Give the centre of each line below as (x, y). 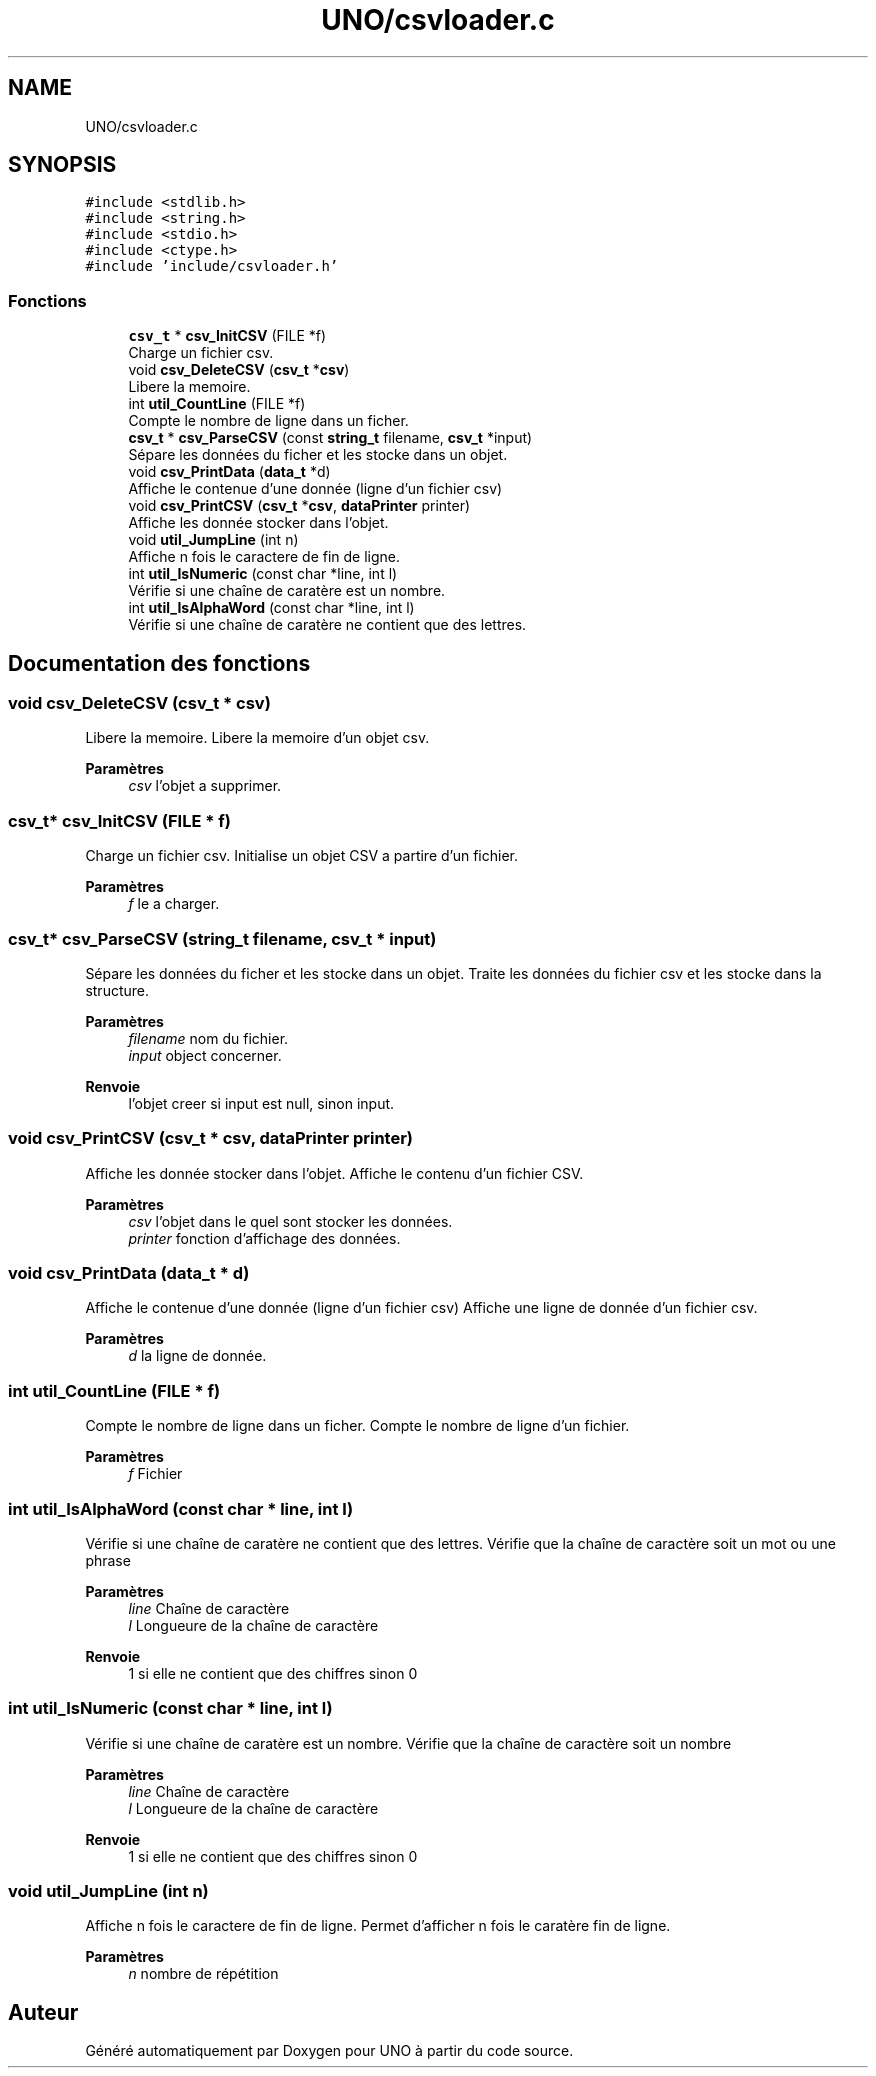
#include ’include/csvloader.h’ (212, 266)
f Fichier (155, 1474)
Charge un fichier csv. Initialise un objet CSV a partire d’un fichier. (301, 856)
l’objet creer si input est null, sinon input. (261, 1103)
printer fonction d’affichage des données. (264, 1238)
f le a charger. (174, 904)
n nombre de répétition (203, 1974)
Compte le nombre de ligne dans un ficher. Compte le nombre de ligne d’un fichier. (357, 1426)
